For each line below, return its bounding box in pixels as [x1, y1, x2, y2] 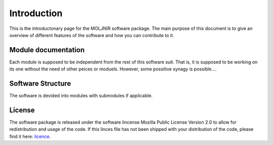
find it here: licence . [9, 133, 51, 139]
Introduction [9, 8, 63, 19]
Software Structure [9, 79, 71, 88]
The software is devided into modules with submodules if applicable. [9, 93, 153, 99]
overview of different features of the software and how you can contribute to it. [9, 32, 174, 38]
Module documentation [9, 46, 85, 54]
